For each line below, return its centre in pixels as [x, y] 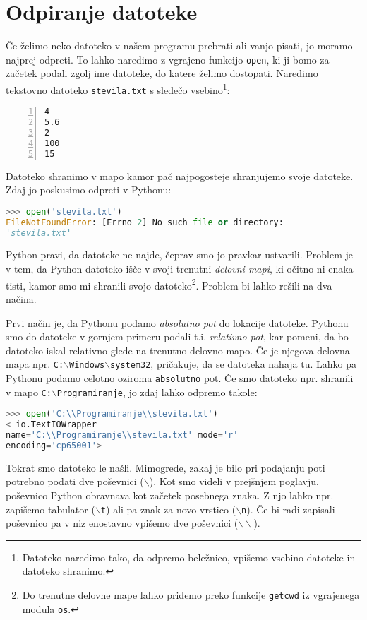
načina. [21, 298]
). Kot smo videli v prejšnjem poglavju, [234, 481]
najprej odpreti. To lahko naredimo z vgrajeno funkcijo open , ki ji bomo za [168, 59]
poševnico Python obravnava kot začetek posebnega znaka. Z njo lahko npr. [170, 495]
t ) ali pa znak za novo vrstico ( [168, 509]
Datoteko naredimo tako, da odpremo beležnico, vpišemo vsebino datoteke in [189, 557]
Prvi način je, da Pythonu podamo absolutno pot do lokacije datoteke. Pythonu [177, 322]
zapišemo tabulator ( [50, 509]
